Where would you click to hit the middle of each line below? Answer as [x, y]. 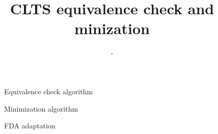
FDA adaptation [30, 126]
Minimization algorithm [41, 108]
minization [112, 28]
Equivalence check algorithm [49, 91]
